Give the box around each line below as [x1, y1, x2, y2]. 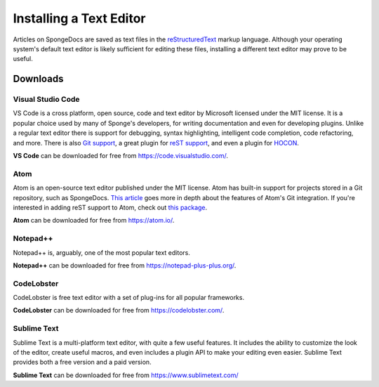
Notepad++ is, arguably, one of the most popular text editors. [13, 248, 191, 256]
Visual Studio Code [13, 95, 80, 105]
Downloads [13, 73, 64, 85]
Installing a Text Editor [13, 11, 146, 26]
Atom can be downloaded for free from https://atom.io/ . [13, 216, 175, 225]
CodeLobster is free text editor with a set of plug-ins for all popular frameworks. [13, 294, 245, 302]
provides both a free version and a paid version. [13, 358, 152, 367]
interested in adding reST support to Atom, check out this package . [13, 203, 208, 211]
